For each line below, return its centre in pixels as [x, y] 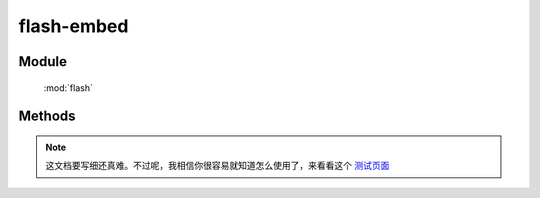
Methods [47, 116]
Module [42, 61]
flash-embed [73, 26]
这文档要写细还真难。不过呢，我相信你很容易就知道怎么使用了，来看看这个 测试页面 [217, 166]
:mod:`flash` [68, 87]
